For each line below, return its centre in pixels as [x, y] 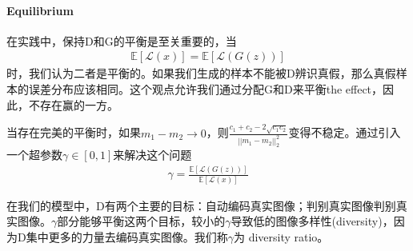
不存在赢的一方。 [73, 104]
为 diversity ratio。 [281, 236]
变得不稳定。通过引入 [345, 132]
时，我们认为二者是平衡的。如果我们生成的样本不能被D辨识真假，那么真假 [201, 73]
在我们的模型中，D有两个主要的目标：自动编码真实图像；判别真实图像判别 [201, 205]
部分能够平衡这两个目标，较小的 [141, 221]
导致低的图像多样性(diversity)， [312, 221]
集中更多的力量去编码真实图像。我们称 [127, 236]
